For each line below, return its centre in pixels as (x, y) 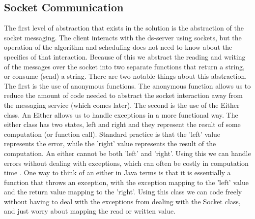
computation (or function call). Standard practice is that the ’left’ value (112, 134)
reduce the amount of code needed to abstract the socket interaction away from (123, 95)
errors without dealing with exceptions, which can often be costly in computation (126, 163)
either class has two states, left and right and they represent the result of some (122, 124)
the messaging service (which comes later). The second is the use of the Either (122, 105)
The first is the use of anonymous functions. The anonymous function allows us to (127, 85)
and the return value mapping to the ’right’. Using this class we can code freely (123, 192)
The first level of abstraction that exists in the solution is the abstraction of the (124, 28)
